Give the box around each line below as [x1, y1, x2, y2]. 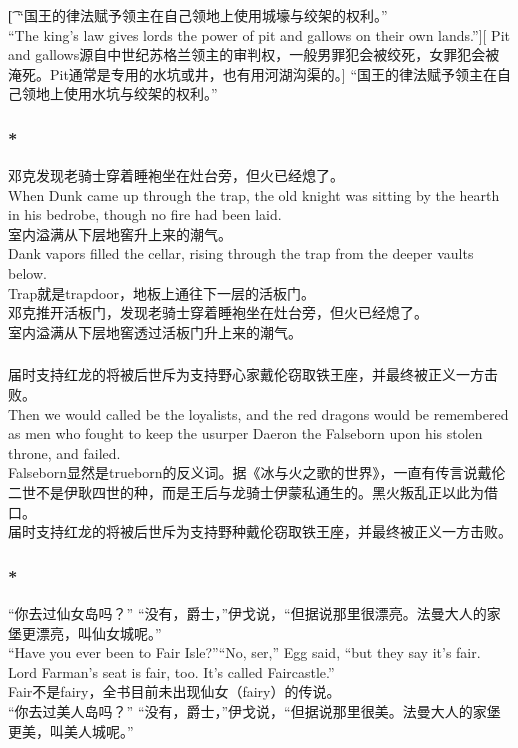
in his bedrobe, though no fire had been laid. [8, 204, 282, 225]
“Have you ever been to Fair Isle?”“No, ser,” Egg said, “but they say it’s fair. [8, 642, 481, 663]
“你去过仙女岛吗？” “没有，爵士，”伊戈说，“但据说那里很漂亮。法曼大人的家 [8, 602, 501, 623]
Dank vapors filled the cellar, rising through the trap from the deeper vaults [8, 243, 474, 264]
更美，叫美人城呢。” [8, 720, 134, 741]
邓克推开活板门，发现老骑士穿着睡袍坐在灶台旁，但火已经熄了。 [8, 302, 428, 323]
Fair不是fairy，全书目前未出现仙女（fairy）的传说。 [8, 681, 341, 702]
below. [8, 263, 47, 284]
